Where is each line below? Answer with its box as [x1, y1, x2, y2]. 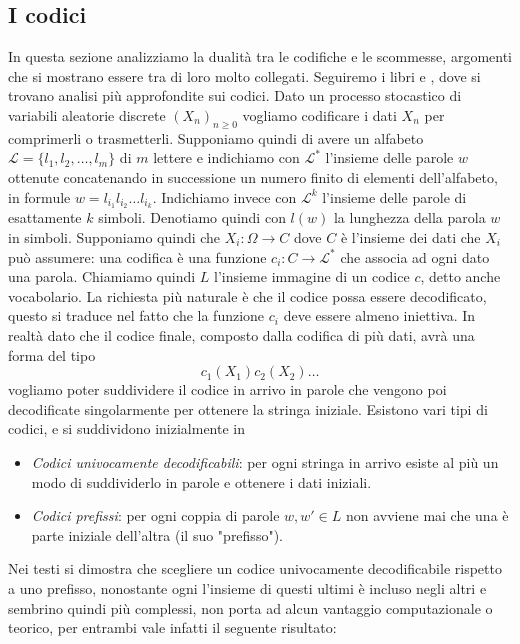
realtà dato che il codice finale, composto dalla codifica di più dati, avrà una [8, 324, 475, 345]
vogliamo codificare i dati [242, 104, 397, 125]
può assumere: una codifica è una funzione [8, 246, 267, 267]
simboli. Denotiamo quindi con [98, 207, 286, 228]
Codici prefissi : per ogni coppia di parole [31, 505, 280, 526]
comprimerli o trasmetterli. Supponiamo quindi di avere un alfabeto [8, 127, 424, 148]
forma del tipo [8, 344, 96, 365]
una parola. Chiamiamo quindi [8, 266, 196, 287]
